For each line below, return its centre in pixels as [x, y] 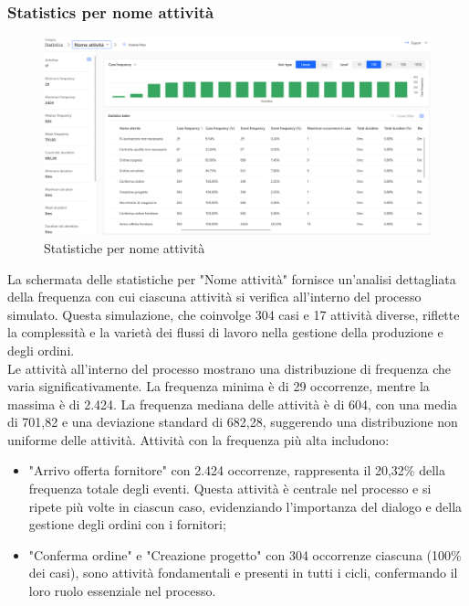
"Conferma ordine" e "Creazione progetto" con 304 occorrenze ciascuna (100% [245, 554]
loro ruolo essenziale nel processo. [122, 591]
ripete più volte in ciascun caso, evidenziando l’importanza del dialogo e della [245, 506]
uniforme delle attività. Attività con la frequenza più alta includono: [198, 439]
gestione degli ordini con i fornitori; [127, 524]
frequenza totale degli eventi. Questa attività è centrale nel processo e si [230, 489]
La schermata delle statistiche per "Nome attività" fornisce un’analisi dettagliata [232, 278]
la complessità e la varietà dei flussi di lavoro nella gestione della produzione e [225, 332]
